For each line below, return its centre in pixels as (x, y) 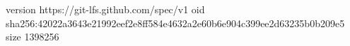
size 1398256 (33, 37)
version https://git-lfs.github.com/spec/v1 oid (105, 9)
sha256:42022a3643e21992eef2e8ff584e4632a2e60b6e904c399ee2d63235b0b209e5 (175, 23)
